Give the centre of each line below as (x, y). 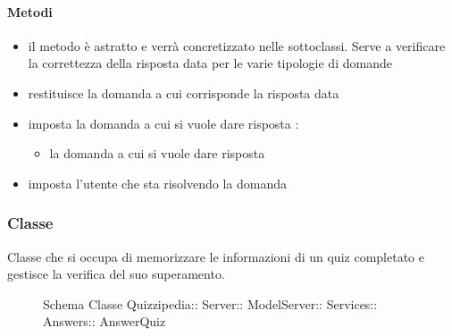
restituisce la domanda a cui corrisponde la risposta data (184, 92)
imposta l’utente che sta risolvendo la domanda (158, 183)
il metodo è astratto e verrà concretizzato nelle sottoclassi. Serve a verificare (237, 45)
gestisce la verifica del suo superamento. (116, 274)
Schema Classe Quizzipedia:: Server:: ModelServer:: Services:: (210, 303)
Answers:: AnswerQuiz (105, 321)
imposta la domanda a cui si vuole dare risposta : (163, 123)
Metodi (30, 11)
